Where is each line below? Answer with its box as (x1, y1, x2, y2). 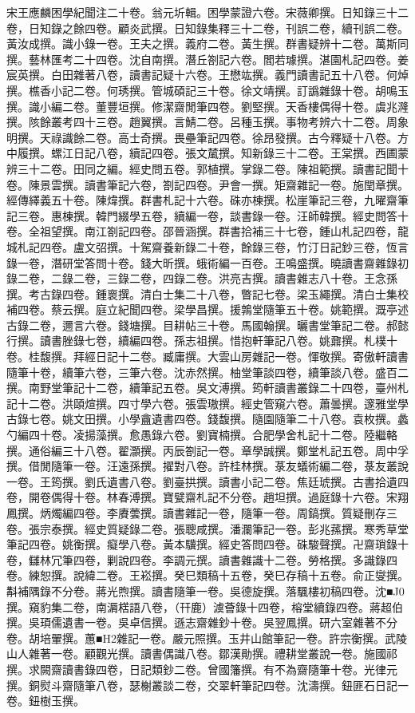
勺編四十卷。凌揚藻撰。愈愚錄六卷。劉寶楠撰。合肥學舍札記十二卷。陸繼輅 (6, 426, 397, 443)
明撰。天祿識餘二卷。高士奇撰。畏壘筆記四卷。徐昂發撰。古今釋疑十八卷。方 (6, 129, 409, 145)
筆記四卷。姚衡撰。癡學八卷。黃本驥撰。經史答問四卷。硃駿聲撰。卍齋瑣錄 (6, 536, 397, 553)
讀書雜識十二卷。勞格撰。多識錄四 (218, 551, 397, 568)
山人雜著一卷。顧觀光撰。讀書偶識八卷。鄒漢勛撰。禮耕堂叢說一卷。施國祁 (6, 645, 397, 662)
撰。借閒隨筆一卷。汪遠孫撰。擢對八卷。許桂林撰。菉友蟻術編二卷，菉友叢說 (6, 458, 409, 474)
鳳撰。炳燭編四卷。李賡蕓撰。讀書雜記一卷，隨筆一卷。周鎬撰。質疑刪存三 (6, 505, 397, 521)
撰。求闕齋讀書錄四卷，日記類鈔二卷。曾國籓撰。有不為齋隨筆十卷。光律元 (6, 660, 397, 677)
